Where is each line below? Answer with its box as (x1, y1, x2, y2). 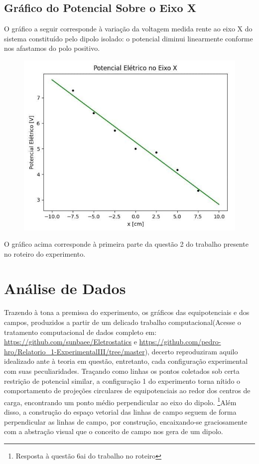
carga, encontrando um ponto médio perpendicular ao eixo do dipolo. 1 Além (4, 395, 237, 407)
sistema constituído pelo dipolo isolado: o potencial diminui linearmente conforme (4, 33, 253, 43)
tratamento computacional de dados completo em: (4, 326, 157, 337)
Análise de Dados (4, 278, 126, 298)
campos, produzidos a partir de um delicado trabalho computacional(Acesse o (4, 317, 241, 327)
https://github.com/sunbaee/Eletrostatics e (4, 336, 137, 347)
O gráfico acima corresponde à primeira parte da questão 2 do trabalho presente (4, 239, 249, 249)
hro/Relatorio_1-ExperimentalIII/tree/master (4, 346, 145, 356)
